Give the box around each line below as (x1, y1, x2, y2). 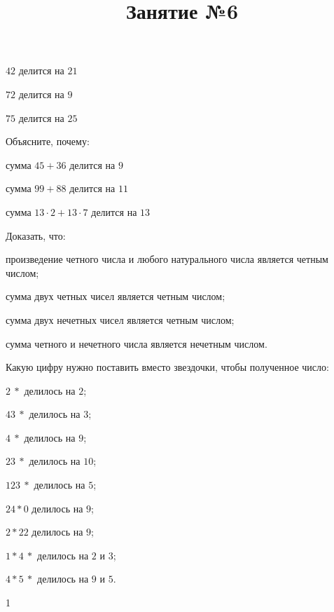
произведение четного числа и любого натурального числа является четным (6, 252, 328, 266)
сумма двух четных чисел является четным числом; (6, 289, 225, 304)
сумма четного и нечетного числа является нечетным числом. (6, 336, 267, 351)
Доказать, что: (6, 228, 66, 243)
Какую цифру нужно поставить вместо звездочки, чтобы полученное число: (6, 360, 329, 374)
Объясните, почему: (6, 134, 90, 149)
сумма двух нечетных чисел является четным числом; (6, 312, 235, 327)
